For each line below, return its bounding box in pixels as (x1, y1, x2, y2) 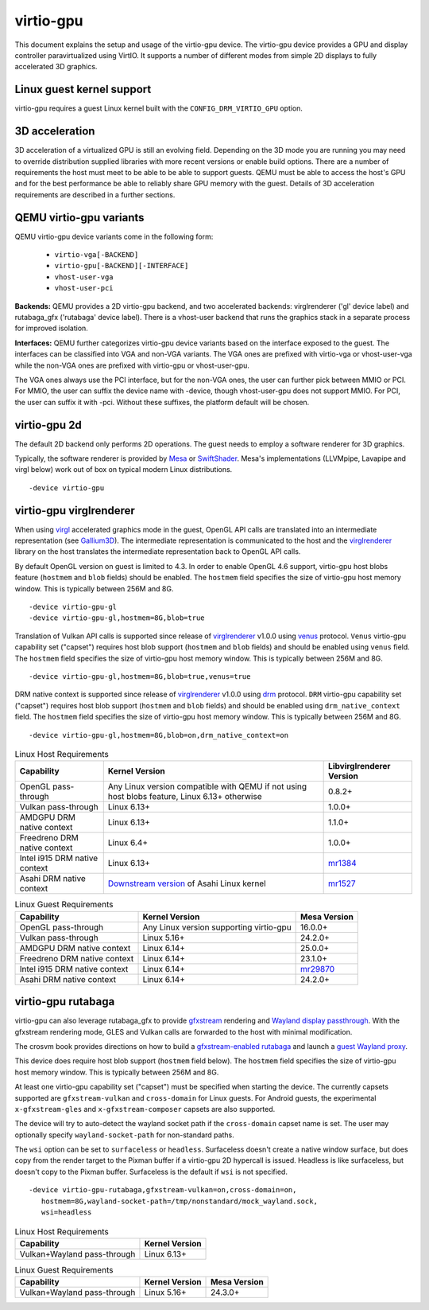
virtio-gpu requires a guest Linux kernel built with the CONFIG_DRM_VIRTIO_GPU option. (14, 103, 303, 113)
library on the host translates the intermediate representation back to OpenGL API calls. (14, 547, 301, 556)
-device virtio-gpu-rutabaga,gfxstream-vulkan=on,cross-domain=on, (29, 1186, 297, 1195)
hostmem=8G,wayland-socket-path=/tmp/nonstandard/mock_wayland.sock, (41, 1196, 318, 1206)
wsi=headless (41, 1208, 92, 1217)
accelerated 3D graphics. (14, 62, 98, 72)
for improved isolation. (14, 323, 89, 333)
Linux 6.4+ (107, 837, 149, 848)
